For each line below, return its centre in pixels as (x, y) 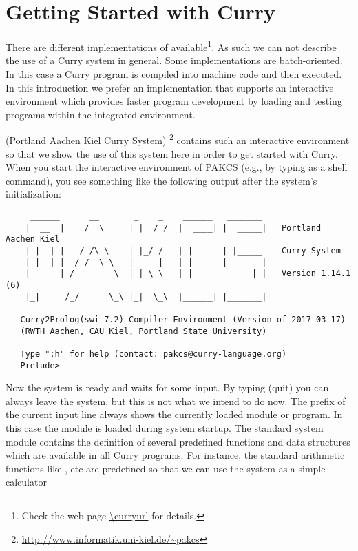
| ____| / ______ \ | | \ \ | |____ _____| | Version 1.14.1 (188, 274)
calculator (26, 482)
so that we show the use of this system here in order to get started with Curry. (172, 153)
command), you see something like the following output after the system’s (161, 180)
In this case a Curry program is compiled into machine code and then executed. (174, 73)
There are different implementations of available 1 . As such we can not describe (171, 46)
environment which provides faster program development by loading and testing (174, 101)
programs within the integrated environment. (101, 114)
